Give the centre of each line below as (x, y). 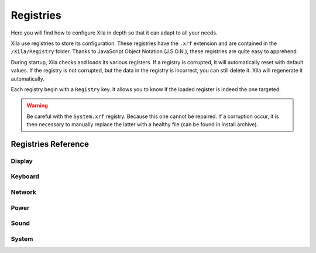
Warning (37, 106)
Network (23, 192)
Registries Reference (50, 144)
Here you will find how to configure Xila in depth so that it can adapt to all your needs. (114, 33)
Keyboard (25, 176)
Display (22, 161)
